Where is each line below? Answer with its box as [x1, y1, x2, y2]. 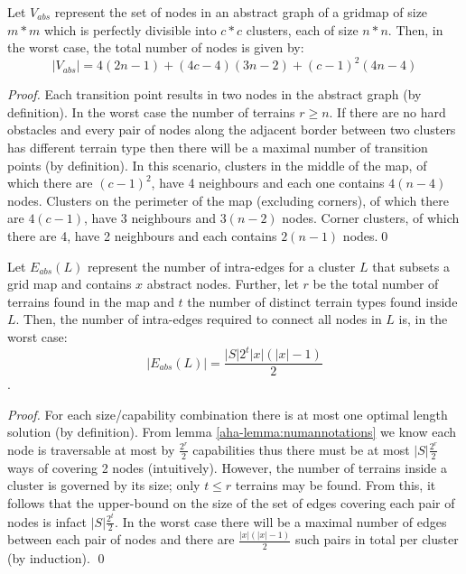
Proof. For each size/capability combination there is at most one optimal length [7, 404, 448, 423]
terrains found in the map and [7, 292, 174, 310]
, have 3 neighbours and [84, 208, 216, 227]
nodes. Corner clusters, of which [282, 208, 460, 227]
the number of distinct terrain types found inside [187, 292, 458, 310]
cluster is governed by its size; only [7, 476, 200, 495]
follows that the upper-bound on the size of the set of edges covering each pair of [7, 493, 455, 512]
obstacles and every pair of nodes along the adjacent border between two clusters [7, 120, 456, 139]
